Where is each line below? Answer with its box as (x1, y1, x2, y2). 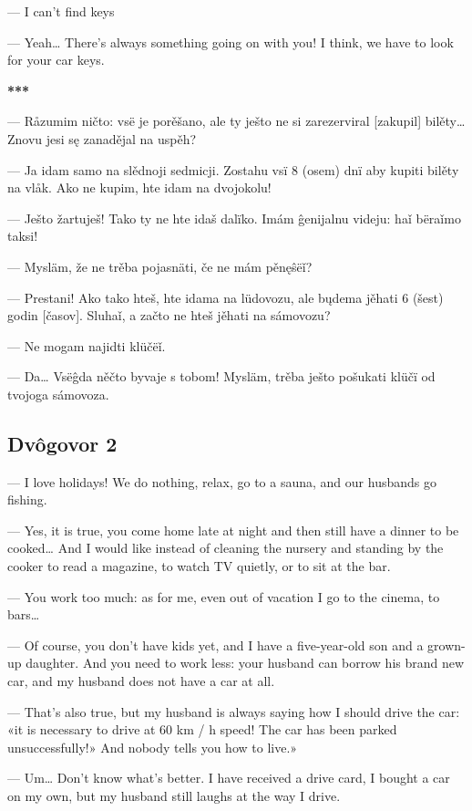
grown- (427, 635, 466, 654)
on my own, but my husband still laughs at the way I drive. (7, 786, 341, 806)
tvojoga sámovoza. (7, 384, 109, 403)
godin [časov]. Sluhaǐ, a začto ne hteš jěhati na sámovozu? (7, 306, 331, 325)
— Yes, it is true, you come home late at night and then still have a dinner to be (7, 520, 459, 539)
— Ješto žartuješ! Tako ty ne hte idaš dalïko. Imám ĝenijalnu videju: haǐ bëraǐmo (7, 208, 461, 227)
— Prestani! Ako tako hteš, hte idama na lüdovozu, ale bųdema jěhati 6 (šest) (7, 287, 444, 307)
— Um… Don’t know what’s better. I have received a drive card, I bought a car (7, 768, 450, 787)
